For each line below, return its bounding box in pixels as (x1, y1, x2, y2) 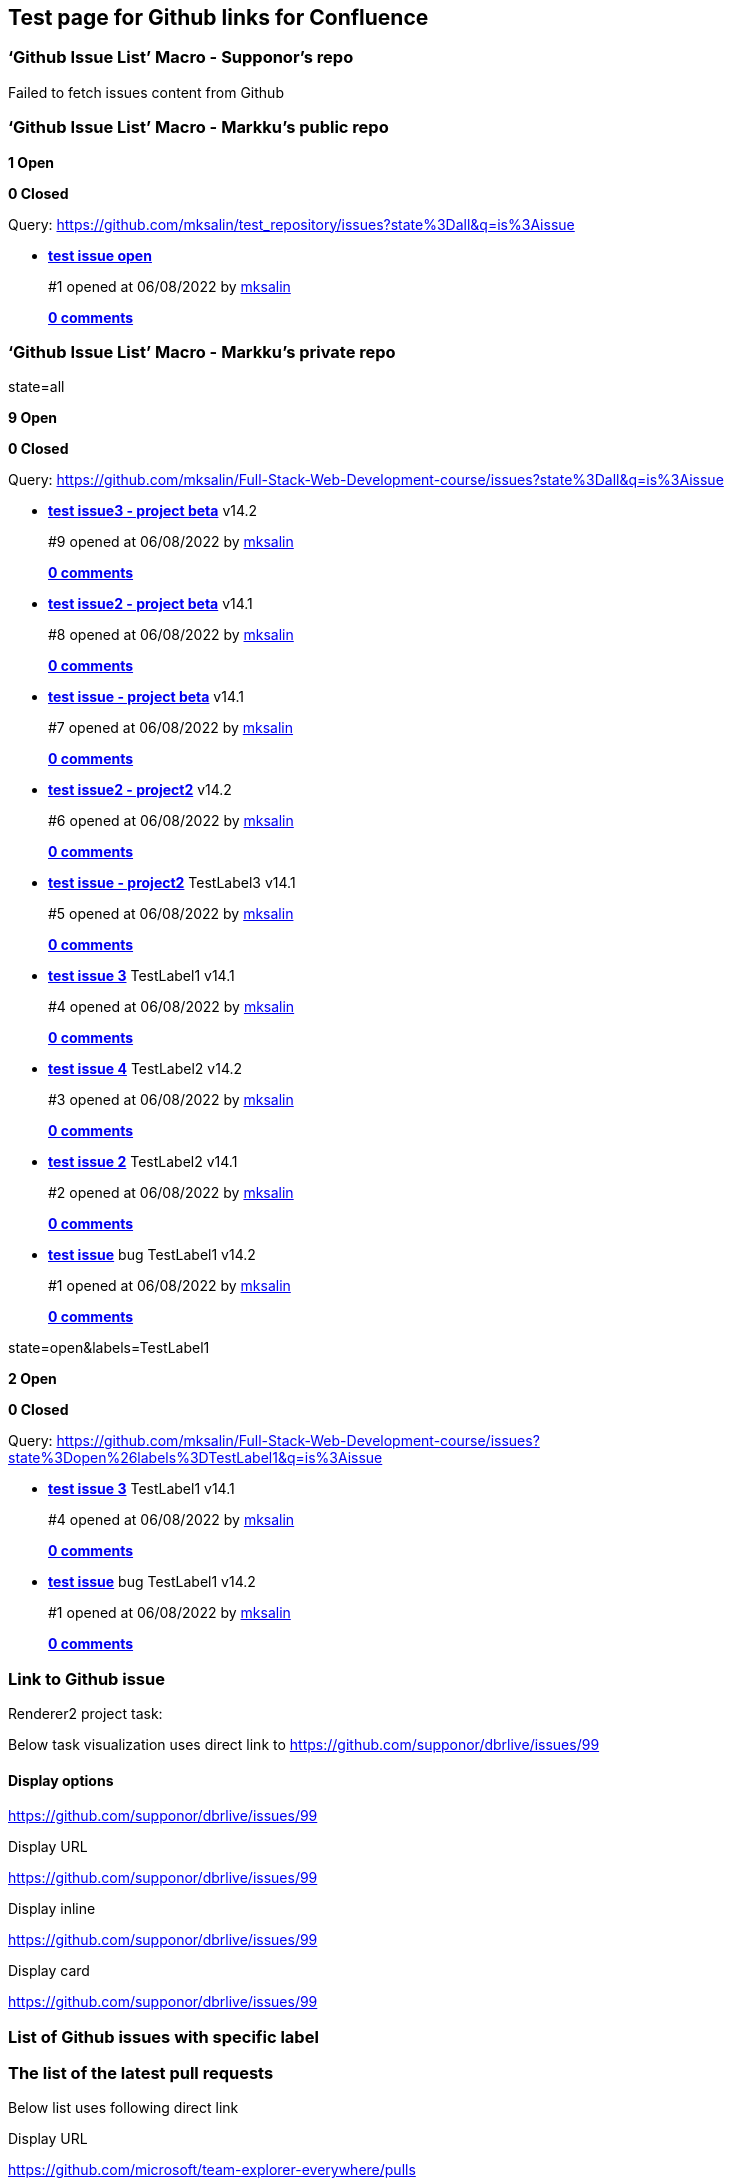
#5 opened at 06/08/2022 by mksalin (48, 905, 294, 923)
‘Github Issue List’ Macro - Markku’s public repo (8, 117, 389, 138)
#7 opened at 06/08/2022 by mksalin (48, 719, 294, 737)
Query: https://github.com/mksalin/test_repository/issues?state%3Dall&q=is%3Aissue (8, 215, 575, 233)
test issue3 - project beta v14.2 (48, 502, 258, 520)
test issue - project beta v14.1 (48, 688, 244, 706)
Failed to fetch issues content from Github (8, 83, 284, 101)
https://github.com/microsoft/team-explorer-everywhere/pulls (8, 2161, 416, 2179)
